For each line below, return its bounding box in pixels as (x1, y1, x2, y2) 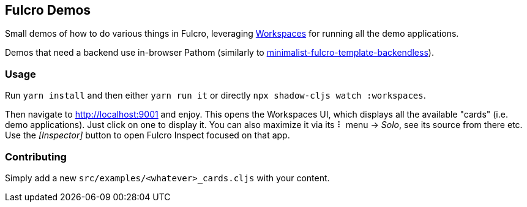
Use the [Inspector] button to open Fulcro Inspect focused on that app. (5, 130, 290, 141)
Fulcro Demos (5, 2, 91, 18)
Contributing (5, 150, 67, 163)
